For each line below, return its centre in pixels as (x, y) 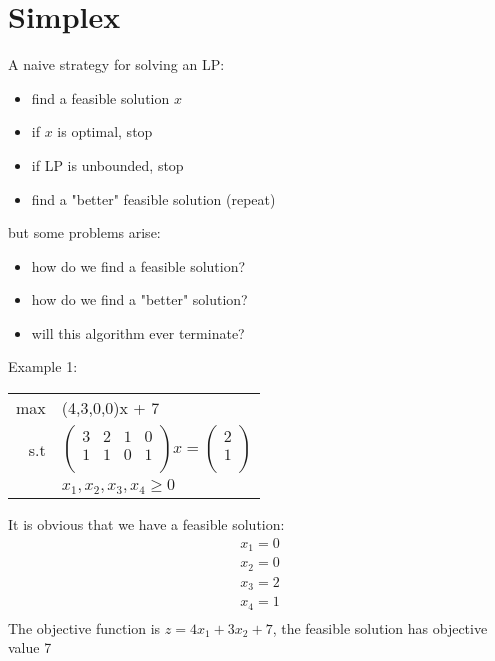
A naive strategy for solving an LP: (116, 64)
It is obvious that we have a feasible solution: (146, 524)
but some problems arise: (84, 232)
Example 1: (43, 366)
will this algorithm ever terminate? (138, 332)
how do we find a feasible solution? (138, 265)
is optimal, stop (105, 131)
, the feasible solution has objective (380, 627)
